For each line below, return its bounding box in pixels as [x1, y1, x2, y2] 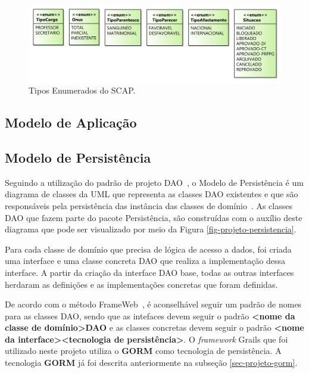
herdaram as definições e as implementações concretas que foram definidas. [5, 278, 278, 290]
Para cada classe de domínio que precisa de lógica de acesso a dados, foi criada [5, 243, 292, 255]
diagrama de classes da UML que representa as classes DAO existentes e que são [5, 188, 298, 200]
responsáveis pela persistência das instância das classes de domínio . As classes [5, 199, 292, 212]
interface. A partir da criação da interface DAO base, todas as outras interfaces [5, 266, 294, 278]
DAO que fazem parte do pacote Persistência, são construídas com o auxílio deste [5, 211, 302, 223]
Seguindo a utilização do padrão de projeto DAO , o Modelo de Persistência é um [5, 176, 304, 188]
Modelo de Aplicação [5, 113, 137, 132]
